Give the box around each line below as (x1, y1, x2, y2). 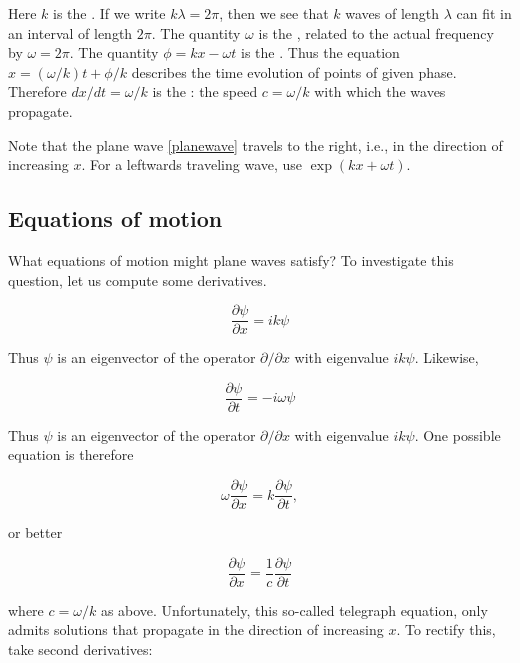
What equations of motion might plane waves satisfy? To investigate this (8, 249, 454, 270)
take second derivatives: (8, 638, 153, 659)
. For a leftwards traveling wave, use (81, 154, 303, 175)
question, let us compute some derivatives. (8, 269, 267, 290)
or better (8, 522, 63, 543)
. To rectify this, (396, 619, 496, 640)
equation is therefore (8, 444, 134, 465)
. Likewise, (414, 347, 479, 368)
